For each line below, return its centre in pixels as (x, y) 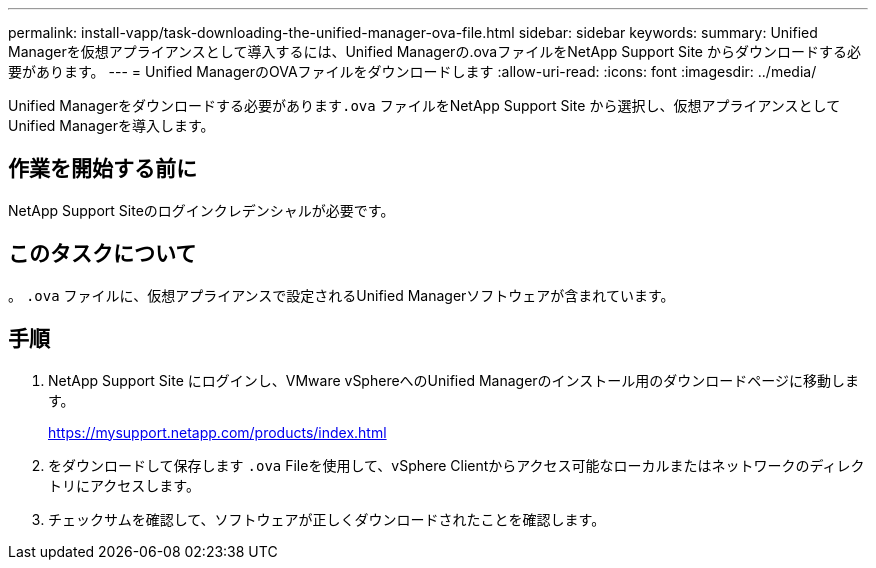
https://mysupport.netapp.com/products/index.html (217, 432)
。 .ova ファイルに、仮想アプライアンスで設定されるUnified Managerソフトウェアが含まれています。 (341, 295)
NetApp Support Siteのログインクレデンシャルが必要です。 (201, 210)
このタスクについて (102, 254)
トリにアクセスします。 (124, 485)
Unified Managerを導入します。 (111, 125)
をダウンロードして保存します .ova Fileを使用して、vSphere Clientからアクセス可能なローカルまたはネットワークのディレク (456, 465)
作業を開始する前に (102, 169)
